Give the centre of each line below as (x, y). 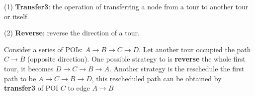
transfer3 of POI (31, 88)
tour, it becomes (29, 68)
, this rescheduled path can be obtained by (157, 78)
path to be (20, 78)
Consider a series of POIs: (43, 49)
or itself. (17, 16)
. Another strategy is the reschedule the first (177, 68)
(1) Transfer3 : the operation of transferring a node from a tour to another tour (126, 6)
